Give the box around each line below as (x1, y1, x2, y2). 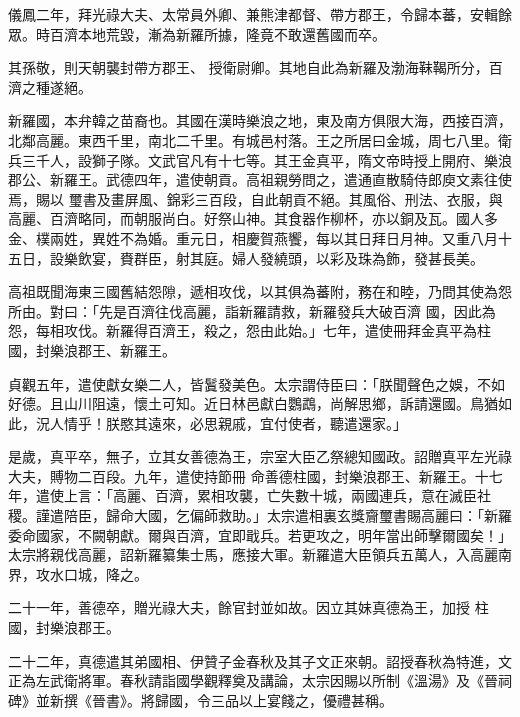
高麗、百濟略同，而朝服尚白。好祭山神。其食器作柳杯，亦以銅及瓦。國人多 (8, 208, 498, 229)
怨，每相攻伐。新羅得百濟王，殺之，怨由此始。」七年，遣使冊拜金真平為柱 (8, 320, 491, 341)
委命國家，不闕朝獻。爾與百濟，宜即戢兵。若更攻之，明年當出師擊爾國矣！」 (8, 524, 512, 545)
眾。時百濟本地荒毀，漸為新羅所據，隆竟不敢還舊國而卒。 (8, 23, 386, 44)
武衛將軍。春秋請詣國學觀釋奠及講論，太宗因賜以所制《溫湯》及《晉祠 (49, 670, 512, 691)
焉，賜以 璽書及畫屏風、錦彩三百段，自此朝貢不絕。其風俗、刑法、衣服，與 (8, 188, 503, 209)
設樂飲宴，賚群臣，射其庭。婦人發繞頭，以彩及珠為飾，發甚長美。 (49, 247, 484, 268)
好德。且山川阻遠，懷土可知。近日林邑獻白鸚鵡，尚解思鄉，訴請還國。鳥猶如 (8, 393, 512, 414)
